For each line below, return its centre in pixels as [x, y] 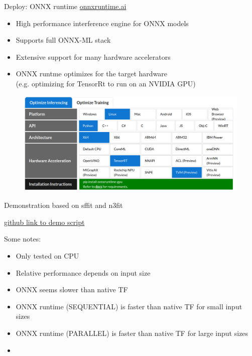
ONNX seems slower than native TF [72, 289]
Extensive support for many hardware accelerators [93, 56]
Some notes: [23, 239]
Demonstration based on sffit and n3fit [64, 205]
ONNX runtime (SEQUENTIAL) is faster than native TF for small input [129, 306]
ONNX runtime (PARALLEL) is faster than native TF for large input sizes [132, 333]
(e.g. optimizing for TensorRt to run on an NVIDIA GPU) [106, 83]
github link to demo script [44, 222]
